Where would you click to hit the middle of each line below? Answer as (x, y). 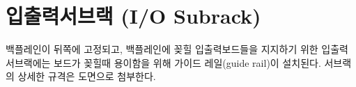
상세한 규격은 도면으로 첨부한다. (87, 76)
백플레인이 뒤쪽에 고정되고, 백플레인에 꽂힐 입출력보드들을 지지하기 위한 (162, 49)
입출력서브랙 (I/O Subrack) (133, 16)
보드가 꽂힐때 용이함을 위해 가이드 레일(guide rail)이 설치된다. (187, 62)
